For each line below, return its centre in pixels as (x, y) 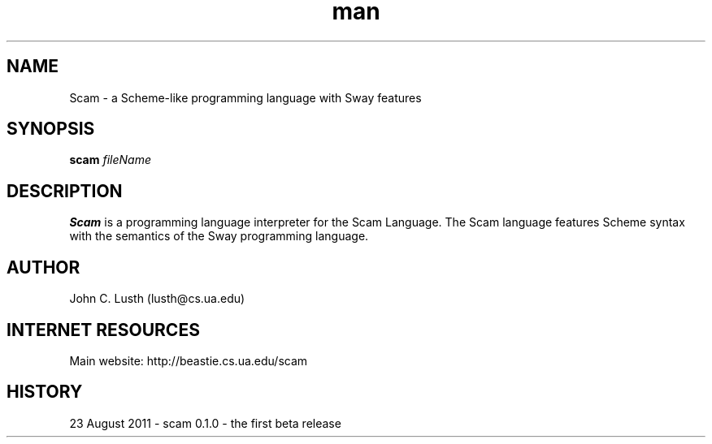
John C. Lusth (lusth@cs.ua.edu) (157, 299)
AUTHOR (43, 267)
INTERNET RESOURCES (103, 330)
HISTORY (45, 392)
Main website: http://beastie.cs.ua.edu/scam (189, 360)
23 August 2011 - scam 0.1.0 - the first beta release (205, 423)
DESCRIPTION (65, 191)
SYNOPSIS (51, 129)
